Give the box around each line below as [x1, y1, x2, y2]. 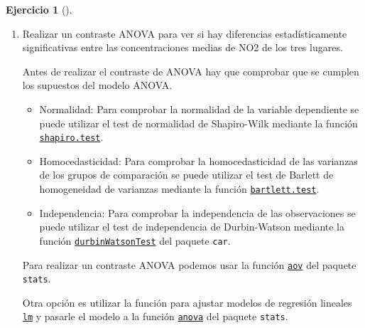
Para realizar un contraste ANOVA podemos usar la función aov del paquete [22, 257, 356, 272]
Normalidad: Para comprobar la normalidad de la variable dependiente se [39, 101, 359, 116]
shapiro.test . [39, 129, 104, 144]
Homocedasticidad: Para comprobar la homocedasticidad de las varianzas [39, 153, 358, 168]
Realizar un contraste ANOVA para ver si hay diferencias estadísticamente [22, 26, 347, 41]
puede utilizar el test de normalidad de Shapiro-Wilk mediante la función [39, 115, 358, 130]
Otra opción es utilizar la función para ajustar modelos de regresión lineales [22, 295, 352, 310]
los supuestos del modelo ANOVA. [22, 78, 173, 92]
